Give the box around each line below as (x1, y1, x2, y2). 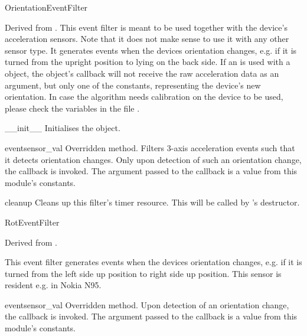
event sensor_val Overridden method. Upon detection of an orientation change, (5, 298, 289, 311)
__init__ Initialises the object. (5, 122, 120, 134)
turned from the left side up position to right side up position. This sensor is (5, 267, 282, 279)
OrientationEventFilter (5, 1, 88, 13)
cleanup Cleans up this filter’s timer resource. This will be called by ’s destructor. (5, 196, 300, 208)
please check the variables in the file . (5, 102, 140, 114)
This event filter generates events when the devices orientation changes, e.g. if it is (5, 256, 302, 268)
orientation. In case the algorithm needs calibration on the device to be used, (5, 90, 283, 103)
